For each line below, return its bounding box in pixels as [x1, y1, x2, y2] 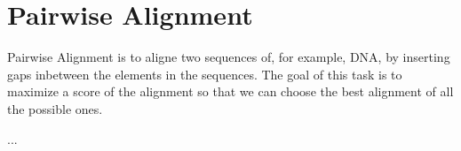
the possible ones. [7, 99, 103, 117]
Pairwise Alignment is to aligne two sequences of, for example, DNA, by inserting [7, 48, 450, 66]
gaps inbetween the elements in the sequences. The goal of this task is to [7, 64, 402, 83]
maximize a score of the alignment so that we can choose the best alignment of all [7, 82, 454, 101]
